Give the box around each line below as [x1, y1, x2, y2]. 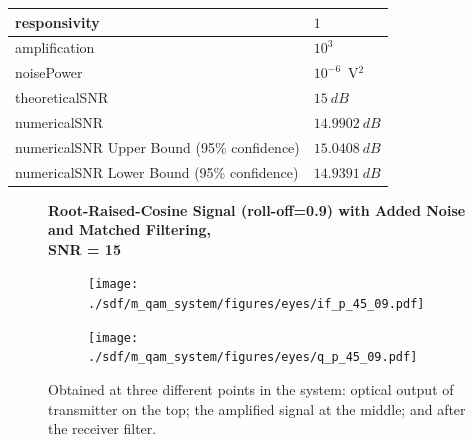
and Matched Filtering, [48, 219, 212, 240]
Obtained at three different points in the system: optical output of [48, 379, 454, 400]
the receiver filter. [48, 418, 157, 439]
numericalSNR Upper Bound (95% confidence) [15, 136, 300, 157]
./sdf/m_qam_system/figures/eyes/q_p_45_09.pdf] [88, 350, 418, 365]
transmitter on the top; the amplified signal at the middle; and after [48, 398, 466, 419]
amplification [15, 37, 95, 58]
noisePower [15, 62, 83, 83]
